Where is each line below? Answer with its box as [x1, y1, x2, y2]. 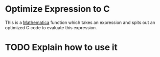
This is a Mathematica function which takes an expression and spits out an [5, 19, 156, 25]
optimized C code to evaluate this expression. [5, 24, 97, 30]
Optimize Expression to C [5, 3, 110, 15]
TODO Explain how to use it [5, 42, 117, 53]
